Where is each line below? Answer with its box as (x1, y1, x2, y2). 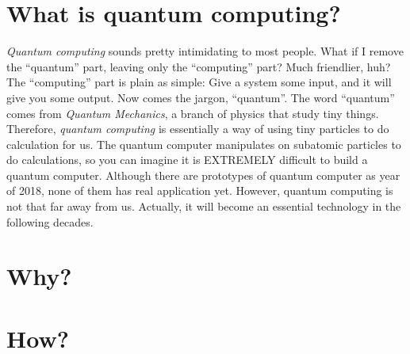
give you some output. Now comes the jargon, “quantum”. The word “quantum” (6, 89, 395, 105)
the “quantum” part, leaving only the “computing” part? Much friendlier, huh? (6, 58, 391, 74)
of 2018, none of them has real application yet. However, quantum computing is (6, 182, 393, 199)
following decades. (6, 213, 94, 230)
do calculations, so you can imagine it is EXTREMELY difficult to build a (6, 151, 368, 168)
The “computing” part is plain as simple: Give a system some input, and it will (6, 74, 392, 90)
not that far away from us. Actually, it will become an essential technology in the (6, 198, 401, 215)
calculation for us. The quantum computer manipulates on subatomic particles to (6, 135, 401, 152)
